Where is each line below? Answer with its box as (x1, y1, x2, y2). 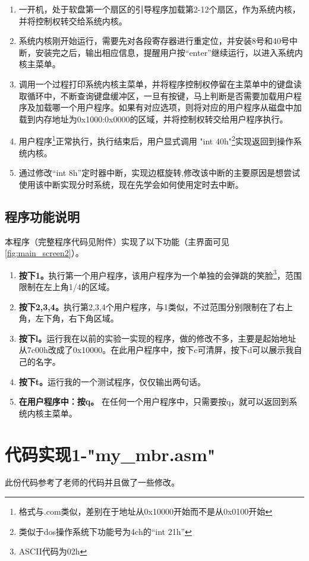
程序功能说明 (5, 207, 80, 225)
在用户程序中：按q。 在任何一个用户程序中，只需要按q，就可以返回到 (18, 395, 289, 408)
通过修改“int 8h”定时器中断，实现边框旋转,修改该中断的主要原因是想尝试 (18, 166, 301, 179)
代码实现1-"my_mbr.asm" (5, 442, 216, 466)
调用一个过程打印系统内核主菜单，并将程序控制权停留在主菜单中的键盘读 (18, 77, 302, 90)
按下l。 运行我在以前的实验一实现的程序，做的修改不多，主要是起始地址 (18, 332, 297, 344)
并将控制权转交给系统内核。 (18, 14, 127, 27)
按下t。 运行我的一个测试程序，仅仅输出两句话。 (18, 375, 206, 387)
